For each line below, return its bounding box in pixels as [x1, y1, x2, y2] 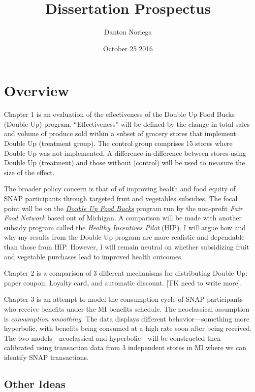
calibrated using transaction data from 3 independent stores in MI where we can [4, 342, 247, 353]
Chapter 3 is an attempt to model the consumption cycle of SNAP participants [4, 294, 243, 304]
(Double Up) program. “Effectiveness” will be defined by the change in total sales [4, 118, 250, 129]
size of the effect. [4, 167, 55, 177]
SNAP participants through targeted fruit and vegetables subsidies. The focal [4, 193, 238, 203]
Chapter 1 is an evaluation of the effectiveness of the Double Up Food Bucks [4, 109, 235, 119]
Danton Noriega [104, 27, 152, 37]
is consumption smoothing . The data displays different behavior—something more [4, 313, 250, 323]
